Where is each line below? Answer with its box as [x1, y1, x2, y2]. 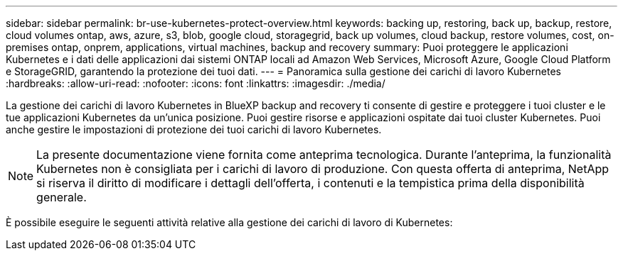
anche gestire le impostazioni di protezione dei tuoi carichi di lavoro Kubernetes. [6, 123, 382, 135]
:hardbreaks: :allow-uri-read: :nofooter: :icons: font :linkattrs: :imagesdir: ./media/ [6, 77, 385, 89]
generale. [36, 190, 87, 204]
